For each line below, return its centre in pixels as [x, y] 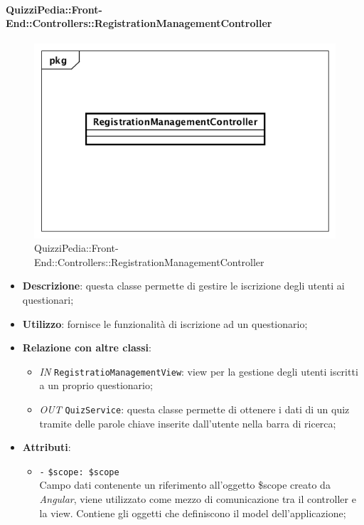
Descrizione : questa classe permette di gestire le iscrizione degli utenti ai [183, 286]
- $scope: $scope [79, 472]
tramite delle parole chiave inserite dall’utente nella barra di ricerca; [188, 423]
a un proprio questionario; [96, 385]
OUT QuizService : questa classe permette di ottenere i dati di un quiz [194, 409]
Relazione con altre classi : [87, 348]
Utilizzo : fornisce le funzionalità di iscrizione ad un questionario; [165, 323]
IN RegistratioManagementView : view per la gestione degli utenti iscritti [199, 371]
